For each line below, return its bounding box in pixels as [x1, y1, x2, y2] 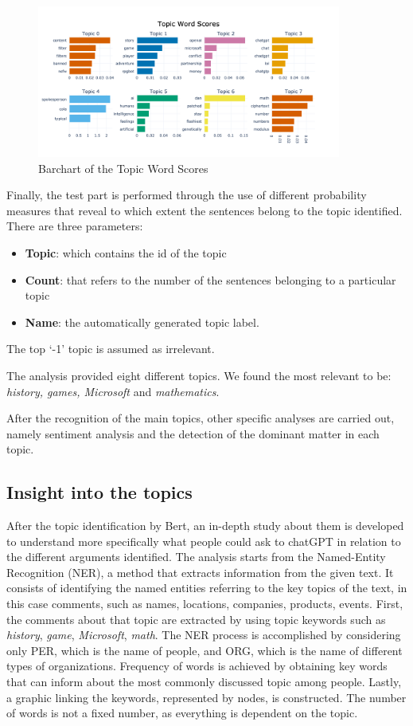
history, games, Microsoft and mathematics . [6, 383, 220, 399]
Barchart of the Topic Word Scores [38, 159, 208, 176]
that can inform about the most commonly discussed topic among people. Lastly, [6, 673, 402, 690]
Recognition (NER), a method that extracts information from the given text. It [6, 563, 394, 580]
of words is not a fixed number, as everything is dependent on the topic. [6, 704, 358, 721]
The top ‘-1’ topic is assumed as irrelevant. [6, 340, 215, 357]
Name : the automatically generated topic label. [25, 313, 259, 330]
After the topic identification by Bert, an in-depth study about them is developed [6, 517, 404, 534]
